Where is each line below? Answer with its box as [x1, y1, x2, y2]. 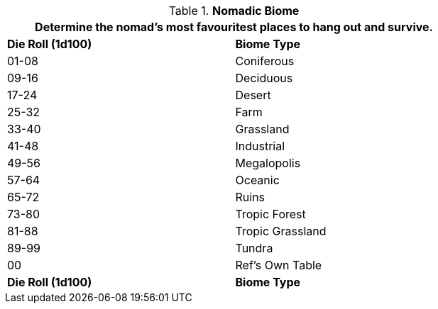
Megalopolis [235, 156, 301, 170]
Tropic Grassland [235, 224, 327, 238]
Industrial [235, 139, 285, 153]
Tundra [235, 241, 273, 255]
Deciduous [235, 71, 293, 85]
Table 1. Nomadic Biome [168, 4, 300, 18]
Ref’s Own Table [235, 258, 322, 272]
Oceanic [235, 173, 280, 187]
